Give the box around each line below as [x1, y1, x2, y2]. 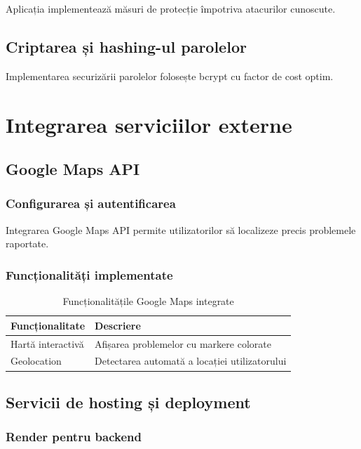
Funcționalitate [11, 318, 86, 332]
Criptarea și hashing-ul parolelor [6, 35, 247, 57]
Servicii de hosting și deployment [6, 391, 251, 412]
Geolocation [11, 353, 62, 368]
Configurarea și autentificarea [6, 195, 176, 212]
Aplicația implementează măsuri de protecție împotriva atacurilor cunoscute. [6, 1, 336, 15]
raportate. [6, 236, 49, 251]
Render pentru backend [6, 428, 142, 445]
